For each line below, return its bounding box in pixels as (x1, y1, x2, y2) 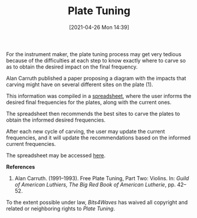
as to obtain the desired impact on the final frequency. (6, 63, 138, 70)
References (6, 163, 35, 170)
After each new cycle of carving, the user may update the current (6, 128, 165, 135)
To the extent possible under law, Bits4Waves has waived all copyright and (6, 199, 188, 206)
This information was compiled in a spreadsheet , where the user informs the (6, 92, 192, 99)
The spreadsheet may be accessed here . (6, 152, 106, 159)
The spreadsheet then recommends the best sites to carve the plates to (6, 110, 180, 117)
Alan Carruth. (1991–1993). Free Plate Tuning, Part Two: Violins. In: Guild (14, 174, 189, 181)
